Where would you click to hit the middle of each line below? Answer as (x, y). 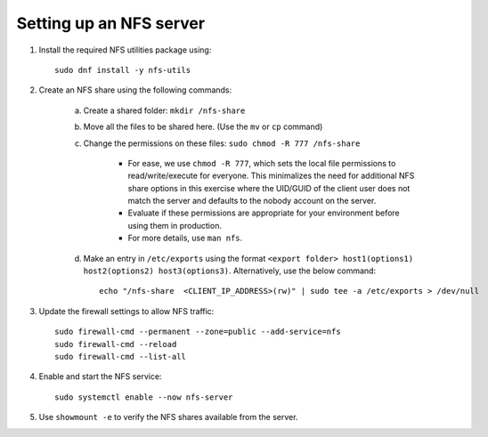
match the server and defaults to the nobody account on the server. (252, 201)
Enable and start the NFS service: (100, 376)
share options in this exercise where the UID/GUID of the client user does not (269, 188)
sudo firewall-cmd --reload (116, 344)
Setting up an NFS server (110, 23)
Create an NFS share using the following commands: (135, 90)
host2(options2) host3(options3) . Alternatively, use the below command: (230, 271)
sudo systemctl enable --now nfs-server (144, 397)
